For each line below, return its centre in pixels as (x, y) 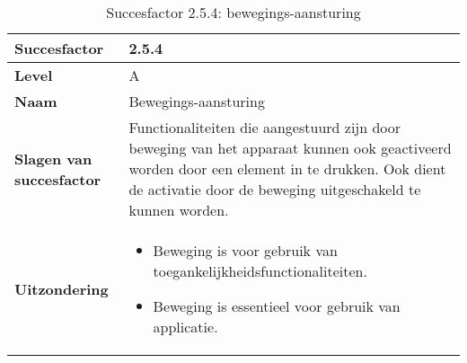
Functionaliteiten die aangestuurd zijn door (265, 127)
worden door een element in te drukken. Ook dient (287, 168)
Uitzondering (62, 288)
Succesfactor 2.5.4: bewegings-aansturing (233, 12)
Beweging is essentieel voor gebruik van (277, 306)
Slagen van (53, 158)
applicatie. (185, 327)
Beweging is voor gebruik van (245, 250)
